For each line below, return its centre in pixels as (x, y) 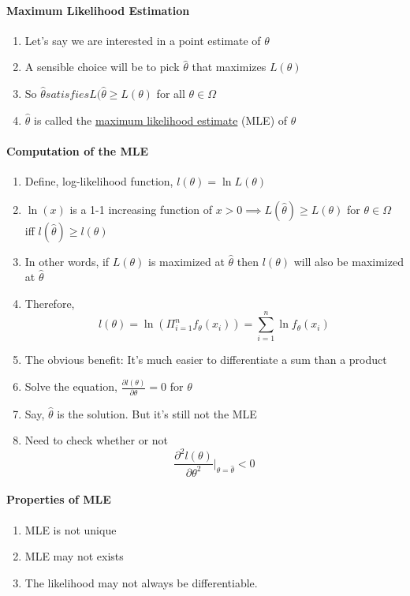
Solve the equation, (71, 386)
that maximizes (229, 67)
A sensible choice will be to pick (102, 67)
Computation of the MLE (77, 150)
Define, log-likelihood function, (99, 180)
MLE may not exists (74, 556)
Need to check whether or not (97, 440)
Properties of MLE (59, 499)
